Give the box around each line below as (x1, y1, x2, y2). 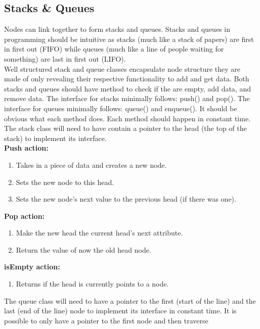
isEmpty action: (4, 261, 60, 272)
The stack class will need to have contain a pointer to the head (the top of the (4, 123, 247, 133)
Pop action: (4, 210, 45, 221)
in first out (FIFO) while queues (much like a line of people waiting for (4, 43, 224, 54)
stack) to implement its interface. (4, 132, 107, 143)
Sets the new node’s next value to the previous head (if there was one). (16, 194, 236, 204)
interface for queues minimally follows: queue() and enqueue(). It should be (4, 103, 237, 113)
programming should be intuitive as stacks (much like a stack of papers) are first (4, 33, 254, 44)
